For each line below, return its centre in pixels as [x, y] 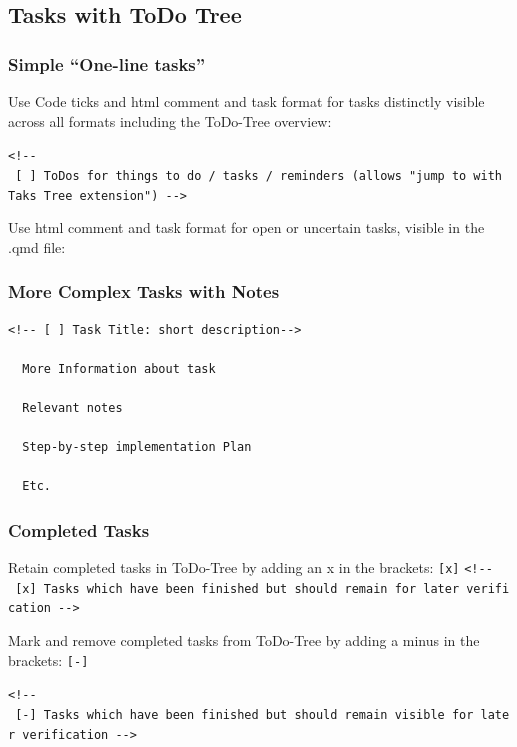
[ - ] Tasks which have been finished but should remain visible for [244, 715]
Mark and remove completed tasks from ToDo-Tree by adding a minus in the [244, 640]
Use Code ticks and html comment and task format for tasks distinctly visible [246, 101]
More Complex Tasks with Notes [144, 291]
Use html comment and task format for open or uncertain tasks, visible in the [246, 227]
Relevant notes [72, 407]
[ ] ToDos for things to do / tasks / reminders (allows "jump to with [259, 175]
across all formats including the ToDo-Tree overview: [170, 120]
